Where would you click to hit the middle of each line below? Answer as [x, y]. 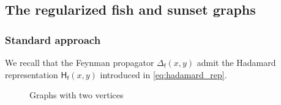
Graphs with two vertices [77, 95]
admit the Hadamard [236, 62]
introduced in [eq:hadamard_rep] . [163, 74]
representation [32, 74]
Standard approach [53, 39]
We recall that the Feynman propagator [80, 62]
